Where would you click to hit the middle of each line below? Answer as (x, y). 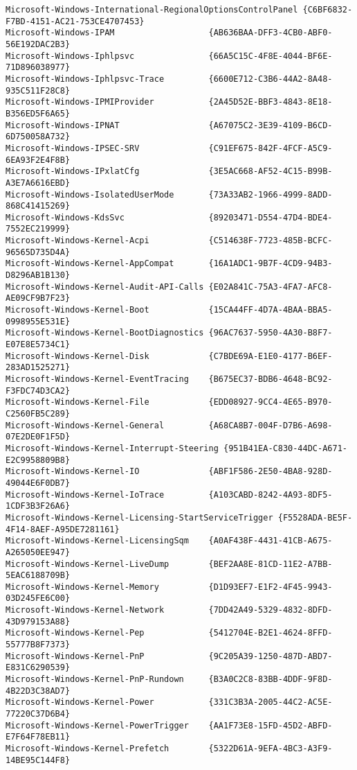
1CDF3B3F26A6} (38, 506)
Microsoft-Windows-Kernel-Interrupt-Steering (112, 448)
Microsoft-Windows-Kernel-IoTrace (85, 495)
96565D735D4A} (38, 252)
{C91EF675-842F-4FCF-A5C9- (271, 148)
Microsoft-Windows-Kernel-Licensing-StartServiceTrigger (139, 517)
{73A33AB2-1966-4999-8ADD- (271, 194)
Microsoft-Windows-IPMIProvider (80, 102)
